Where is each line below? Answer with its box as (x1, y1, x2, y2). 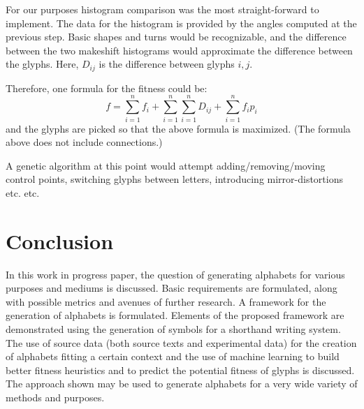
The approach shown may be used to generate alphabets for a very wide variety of (6, 376, 358, 391)
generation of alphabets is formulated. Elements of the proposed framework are (6, 308, 344, 322)
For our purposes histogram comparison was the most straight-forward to (6, 2, 319, 16)
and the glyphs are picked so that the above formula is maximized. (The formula (6, 121, 351, 135)
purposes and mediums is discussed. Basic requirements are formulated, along (6, 281, 337, 295)
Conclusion (6, 226, 114, 255)
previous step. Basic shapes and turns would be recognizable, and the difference (6, 29, 347, 44)
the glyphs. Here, (6, 57, 79, 71)
